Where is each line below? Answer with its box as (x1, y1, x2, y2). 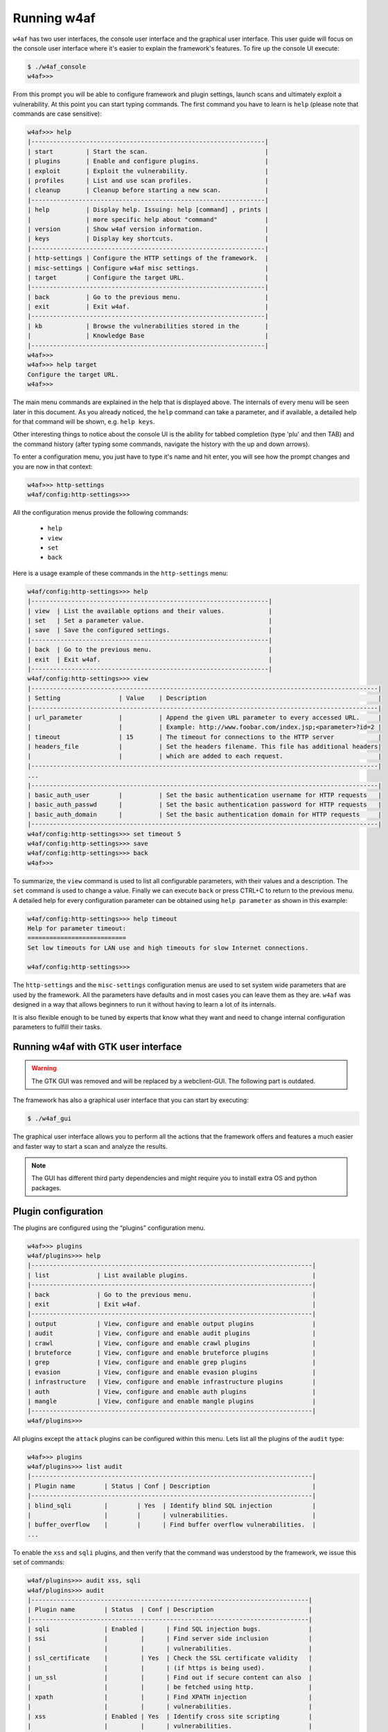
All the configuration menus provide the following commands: (12, 508, 188, 516)
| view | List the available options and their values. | (27, 607, 273, 615)
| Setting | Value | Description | (27, 694, 382, 702)
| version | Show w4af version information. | (27, 225, 269, 233)
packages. (31, 1183, 62, 1192)
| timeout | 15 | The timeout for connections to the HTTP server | (27, 733, 382, 741)
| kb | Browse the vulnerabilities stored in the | (27, 322, 269, 330)
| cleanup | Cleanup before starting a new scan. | (27, 186, 269, 194)
